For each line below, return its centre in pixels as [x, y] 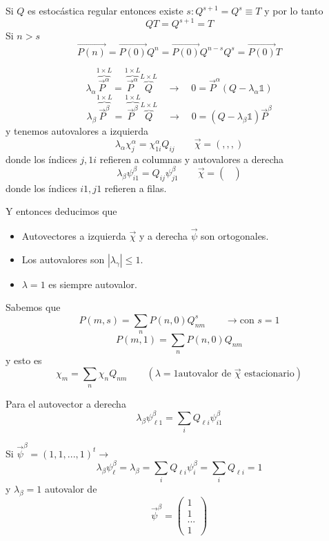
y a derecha [163, 236]
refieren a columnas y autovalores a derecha [192, 159]
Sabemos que [33, 307]
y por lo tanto [294, 10]
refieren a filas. [136, 188]
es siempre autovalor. [93, 284]
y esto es [24, 360]
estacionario [269, 374]
